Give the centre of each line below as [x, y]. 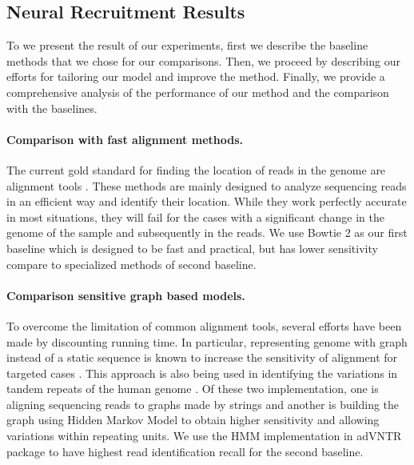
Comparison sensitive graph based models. [126, 295]
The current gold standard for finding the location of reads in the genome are [196, 169]
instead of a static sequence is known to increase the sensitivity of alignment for [202, 357]
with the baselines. [52, 108]
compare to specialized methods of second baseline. [131, 264]
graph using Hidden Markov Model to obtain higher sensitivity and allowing [193, 420]
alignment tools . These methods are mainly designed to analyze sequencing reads [207, 185]
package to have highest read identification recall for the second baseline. [185, 451]
